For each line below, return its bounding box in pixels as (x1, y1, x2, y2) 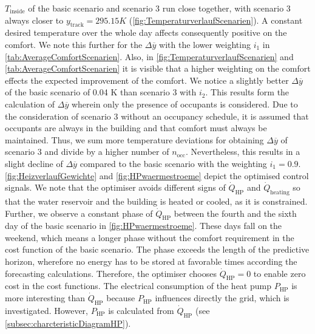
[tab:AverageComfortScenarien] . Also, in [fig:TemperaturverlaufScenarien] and (5, 50, 294, 63)
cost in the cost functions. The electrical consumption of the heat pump (5, 279, 271, 292)
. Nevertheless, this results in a (185, 145, 300, 158)
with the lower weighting (159, 38, 251, 50)
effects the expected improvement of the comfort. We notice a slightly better (5, 73, 289, 86)
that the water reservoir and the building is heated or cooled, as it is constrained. (5, 194, 308, 207)
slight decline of (5, 157, 63, 169)
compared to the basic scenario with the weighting (80, 157, 267, 169)
